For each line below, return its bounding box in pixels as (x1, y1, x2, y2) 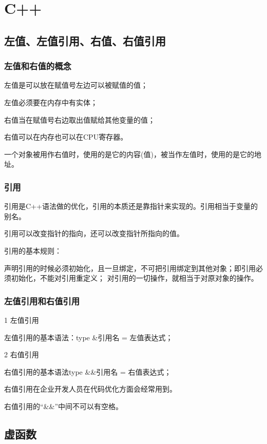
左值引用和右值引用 (4, 294, 80, 307)
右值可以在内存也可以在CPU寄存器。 (4, 131, 128, 142)
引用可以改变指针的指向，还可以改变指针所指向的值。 (4, 228, 184, 239)
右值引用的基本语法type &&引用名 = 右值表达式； (4, 366, 171, 377)
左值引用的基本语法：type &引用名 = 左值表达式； (4, 332, 173, 342)
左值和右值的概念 (4, 60, 71, 72)
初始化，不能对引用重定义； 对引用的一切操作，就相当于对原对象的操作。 (11, 273, 258, 283)
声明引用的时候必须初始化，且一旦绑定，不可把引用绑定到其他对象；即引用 (4, 262, 256, 273)
